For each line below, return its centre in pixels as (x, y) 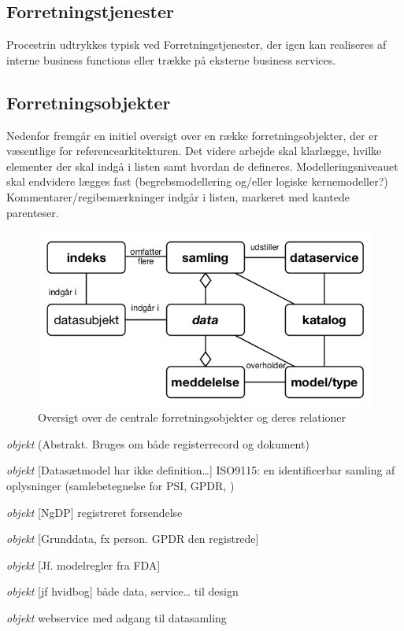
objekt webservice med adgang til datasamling (117, 618)
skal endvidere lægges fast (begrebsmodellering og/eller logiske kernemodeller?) (197, 181)
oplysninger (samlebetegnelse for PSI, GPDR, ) (120, 486)
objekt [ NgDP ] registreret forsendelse (95, 512)
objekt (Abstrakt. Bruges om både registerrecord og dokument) (158, 443)
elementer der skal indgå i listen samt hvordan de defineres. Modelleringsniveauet (202, 166)
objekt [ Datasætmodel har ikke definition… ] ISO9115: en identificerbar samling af (201, 470)
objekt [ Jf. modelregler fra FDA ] (83, 565)
